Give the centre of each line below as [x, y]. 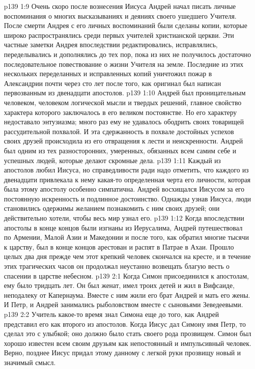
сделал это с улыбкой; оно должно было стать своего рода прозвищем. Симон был [128, 333]
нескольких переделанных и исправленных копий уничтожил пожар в [108, 73]
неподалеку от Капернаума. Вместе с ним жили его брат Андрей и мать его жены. [127, 295]
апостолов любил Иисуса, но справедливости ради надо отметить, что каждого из [127, 170]
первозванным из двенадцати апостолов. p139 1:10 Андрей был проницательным [125, 93]
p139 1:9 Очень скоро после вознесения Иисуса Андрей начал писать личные [120, 6]
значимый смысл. [30, 362]
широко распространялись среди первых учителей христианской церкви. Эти [119, 35]
